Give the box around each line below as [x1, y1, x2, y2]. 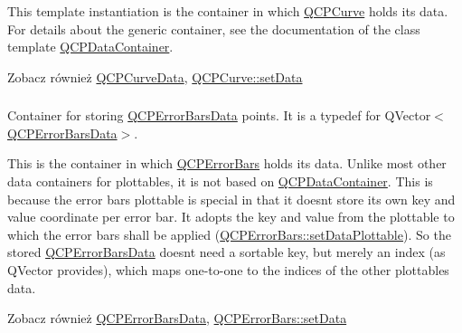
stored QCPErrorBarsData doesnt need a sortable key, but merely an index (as [7, 243, 446, 262]
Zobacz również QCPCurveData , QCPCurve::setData [7, 67, 303, 86]
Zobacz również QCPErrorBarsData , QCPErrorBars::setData [7, 309, 347, 328]
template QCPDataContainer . [7, 37, 174, 56]
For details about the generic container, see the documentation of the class [7, 19, 420, 38]
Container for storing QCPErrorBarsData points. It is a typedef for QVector [7, 106, 431, 125]
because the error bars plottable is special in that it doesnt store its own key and [7, 189, 456, 208]
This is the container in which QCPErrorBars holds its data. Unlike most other [7, 154, 447, 173]
